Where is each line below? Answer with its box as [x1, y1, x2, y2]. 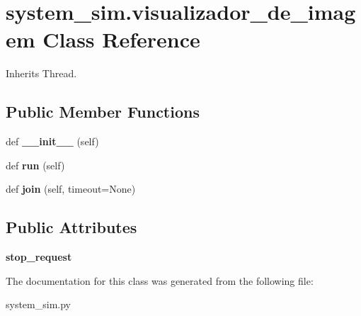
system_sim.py [6, 297, 71, 312]
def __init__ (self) [6, 134, 99, 149]
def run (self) [6, 157, 65, 172]
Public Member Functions [6, 101, 200, 123]
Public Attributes [6, 216, 137, 238]
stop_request [6, 249, 72, 264]
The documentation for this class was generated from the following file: [6, 273, 314, 288]
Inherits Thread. [6, 66, 77, 81]
